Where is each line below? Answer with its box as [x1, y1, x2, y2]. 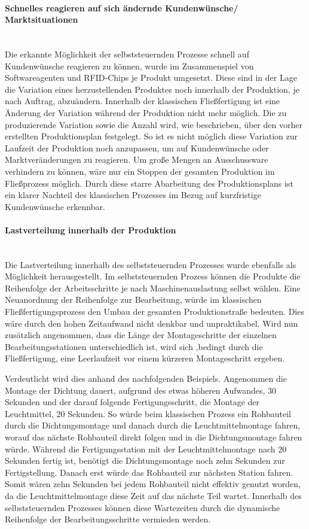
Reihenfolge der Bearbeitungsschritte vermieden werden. [5, 513, 211, 525]
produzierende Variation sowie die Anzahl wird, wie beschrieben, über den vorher [5, 118, 302, 130]
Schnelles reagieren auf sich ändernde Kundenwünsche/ [5, 1, 238, 14]
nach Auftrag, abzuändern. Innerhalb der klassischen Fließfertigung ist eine [5, 95, 280, 107]
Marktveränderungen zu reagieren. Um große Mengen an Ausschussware [5, 153, 268, 166]
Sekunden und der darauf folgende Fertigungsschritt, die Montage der [5, 396, 260, 408]
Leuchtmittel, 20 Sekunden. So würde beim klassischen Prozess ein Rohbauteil [5, 407, 291, 419]
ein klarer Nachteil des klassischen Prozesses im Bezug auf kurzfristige [5, 189, 261, 201]
